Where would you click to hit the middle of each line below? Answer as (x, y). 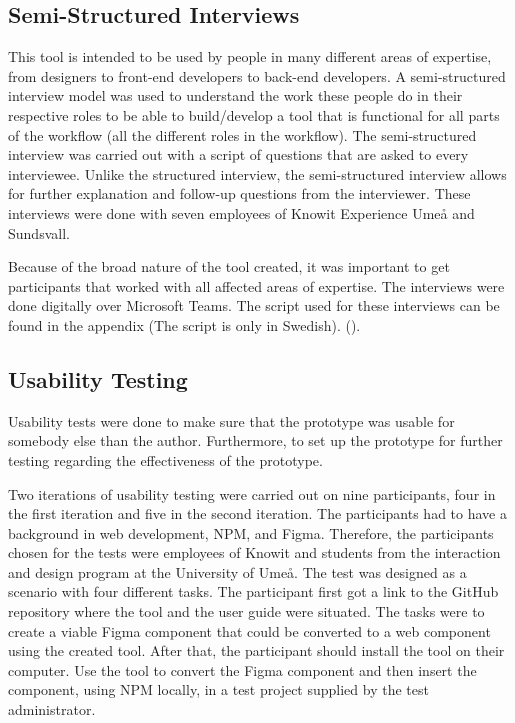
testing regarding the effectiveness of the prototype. (165, 459)
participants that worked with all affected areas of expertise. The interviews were (256, 285)
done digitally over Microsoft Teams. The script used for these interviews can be (254, 305)
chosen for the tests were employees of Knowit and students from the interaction (254, 552)
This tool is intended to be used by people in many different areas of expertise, (250, 56)
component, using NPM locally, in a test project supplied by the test (218, 689)
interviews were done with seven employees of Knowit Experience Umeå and (241, 212)
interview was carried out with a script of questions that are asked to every (238, 154)
